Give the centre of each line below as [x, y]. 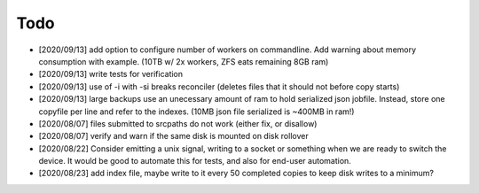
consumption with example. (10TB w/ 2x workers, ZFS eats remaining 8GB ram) [184, 61]
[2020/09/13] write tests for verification [111, 74]
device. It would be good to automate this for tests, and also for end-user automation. [195, 161]
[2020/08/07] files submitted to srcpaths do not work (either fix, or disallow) [178, 123]
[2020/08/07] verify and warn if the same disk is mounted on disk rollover [174, 136]
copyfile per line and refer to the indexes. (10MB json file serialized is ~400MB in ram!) [196, 112]
